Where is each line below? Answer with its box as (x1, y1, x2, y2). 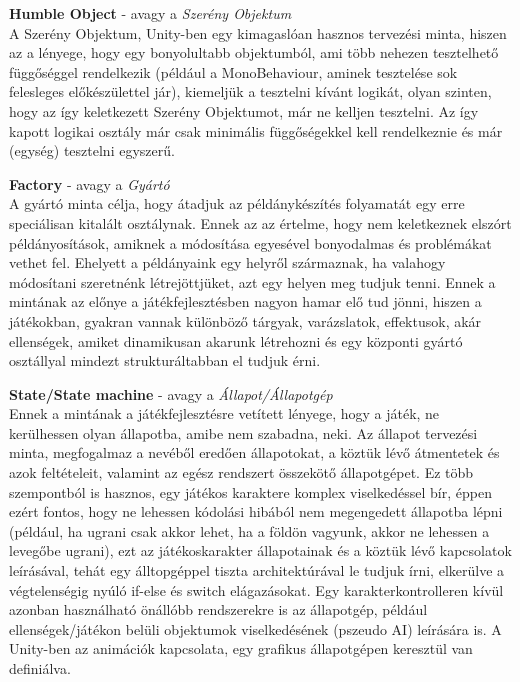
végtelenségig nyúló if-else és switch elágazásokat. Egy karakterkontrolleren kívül (9, 579, 504, 600)
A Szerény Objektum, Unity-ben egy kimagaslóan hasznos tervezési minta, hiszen (9, 22, 507, 43)
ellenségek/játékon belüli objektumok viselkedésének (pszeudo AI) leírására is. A (9, 618, 502, 639)
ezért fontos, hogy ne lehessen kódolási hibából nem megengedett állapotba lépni (9, 501, 503, 522)
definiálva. (9, 658, 71, 678)
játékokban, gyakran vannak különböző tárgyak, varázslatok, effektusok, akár (9, 310, 482, 331)
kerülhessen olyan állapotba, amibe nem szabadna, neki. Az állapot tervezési (9, 422, 478, 443)
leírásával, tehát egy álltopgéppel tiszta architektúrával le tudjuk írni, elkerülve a (9, 560, 505, 581)
